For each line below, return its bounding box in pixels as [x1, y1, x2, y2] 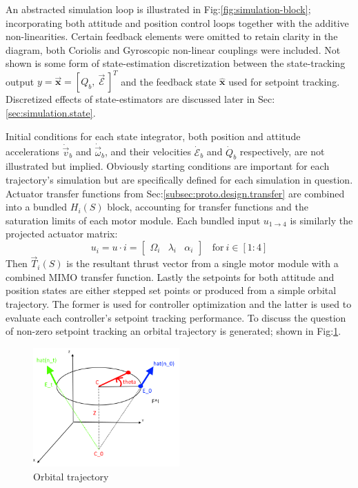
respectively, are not [239, 144, 325, 159]
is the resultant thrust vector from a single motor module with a [66, 256, 339, 271]
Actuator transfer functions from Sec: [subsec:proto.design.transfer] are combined [6, 186, 345, 200]
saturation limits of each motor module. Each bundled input [6, 213, 261, 227]
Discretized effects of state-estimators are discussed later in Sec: [6, 92, 275, 106]
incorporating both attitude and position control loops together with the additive [6, 15, 349, 30]
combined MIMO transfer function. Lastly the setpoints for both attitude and [6, 269, 335, 284]
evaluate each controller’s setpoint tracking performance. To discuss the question [6, 310, 346, 324]
